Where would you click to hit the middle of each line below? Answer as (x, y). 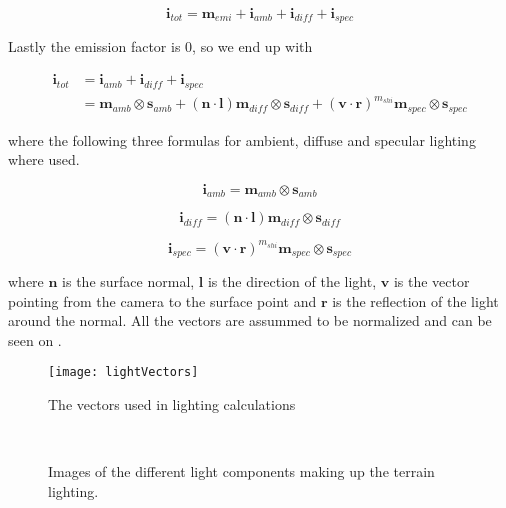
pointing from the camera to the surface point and (162, 300)
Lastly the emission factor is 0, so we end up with (160, 46)
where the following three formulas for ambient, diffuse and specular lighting (242, 139)
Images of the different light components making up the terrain (241, 471)
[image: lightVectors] (123, 372)
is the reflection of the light (415, 300)
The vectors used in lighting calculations (172, 404)
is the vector (431, 281)
